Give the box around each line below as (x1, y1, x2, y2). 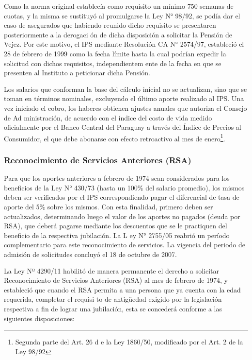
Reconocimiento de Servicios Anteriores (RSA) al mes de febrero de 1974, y (4, 275, 228, 285)
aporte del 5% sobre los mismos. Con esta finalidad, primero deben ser (4, 201, 213, 211)
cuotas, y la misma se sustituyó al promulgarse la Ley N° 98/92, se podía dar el (4, 10, 240, 20)
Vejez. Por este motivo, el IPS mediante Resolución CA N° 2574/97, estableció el (4, 39, 244, 49)
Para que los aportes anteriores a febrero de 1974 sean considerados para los (4, 173, 230, 183)
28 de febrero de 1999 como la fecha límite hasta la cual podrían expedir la (4, 48, 226, 58)
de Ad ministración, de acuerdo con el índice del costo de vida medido (4, 112, 212, 122)
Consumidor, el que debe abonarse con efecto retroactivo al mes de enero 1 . (4, 132, 225, 143)
